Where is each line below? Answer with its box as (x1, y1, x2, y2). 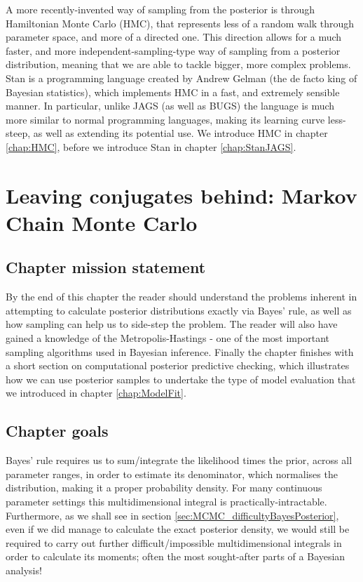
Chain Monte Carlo (6, 208, 198, 237)
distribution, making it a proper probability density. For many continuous (6, 480, 322, 495)
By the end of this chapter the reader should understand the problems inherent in (6, 289, 357, 304)
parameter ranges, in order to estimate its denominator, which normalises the (6, 466, 338, 481)
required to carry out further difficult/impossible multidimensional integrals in (6, 535, 342, 550)
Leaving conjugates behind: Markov (6, 180, 357, 209)
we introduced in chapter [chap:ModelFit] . (6, 385, 186, 400)
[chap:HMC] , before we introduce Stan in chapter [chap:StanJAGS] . (6, 139, 296, 154)
